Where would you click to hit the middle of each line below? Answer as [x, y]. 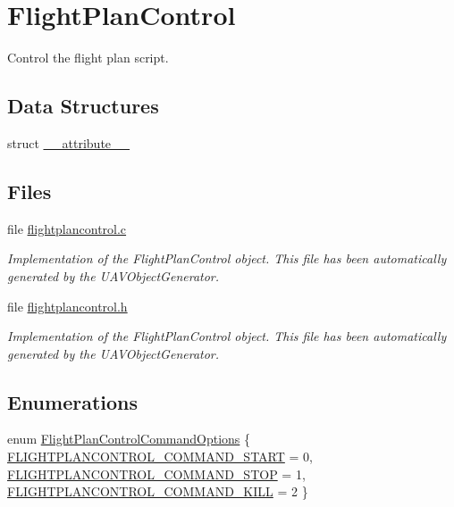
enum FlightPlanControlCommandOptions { [129, 439]
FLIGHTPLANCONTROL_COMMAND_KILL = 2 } [158, 491]
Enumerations [73, 401]
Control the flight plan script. [88, 58]
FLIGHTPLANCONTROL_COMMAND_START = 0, [160, 457]
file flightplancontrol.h [67, 306]
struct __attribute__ [69, 142]
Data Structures [83, 106]
